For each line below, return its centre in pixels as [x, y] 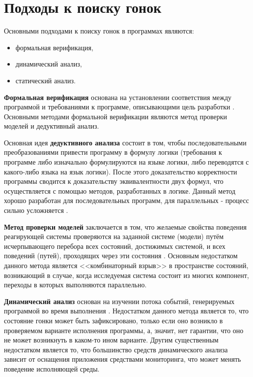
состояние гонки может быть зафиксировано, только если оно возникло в [113, 320]
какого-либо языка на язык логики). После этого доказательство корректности [121, 171]
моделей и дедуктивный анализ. [52, 126]
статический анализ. [45, 80]
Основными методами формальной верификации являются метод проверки [116, 116]
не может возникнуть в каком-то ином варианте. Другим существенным [111, 340]
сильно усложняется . [36, 210]
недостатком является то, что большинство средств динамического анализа [116, 349]
